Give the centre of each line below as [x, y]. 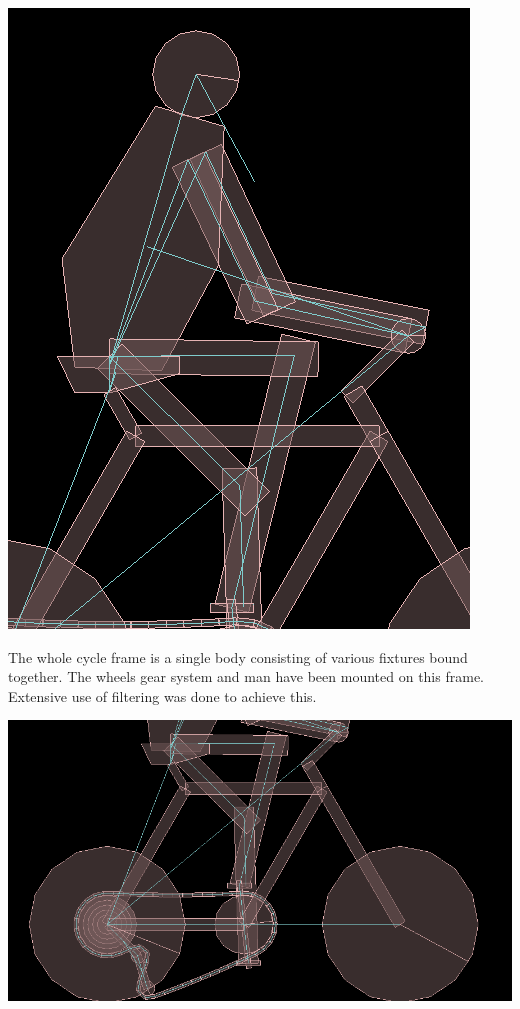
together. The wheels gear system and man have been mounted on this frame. [246, 676]
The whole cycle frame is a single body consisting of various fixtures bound [238, 656]
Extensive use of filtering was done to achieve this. [162, 695]
